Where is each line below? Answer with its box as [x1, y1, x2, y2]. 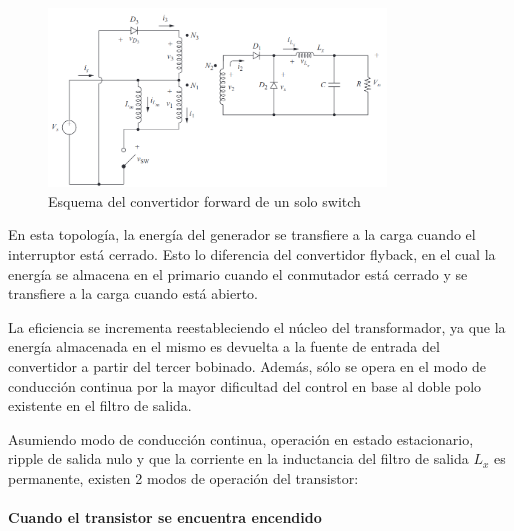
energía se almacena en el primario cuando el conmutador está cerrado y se [8, 263, 468, 284]
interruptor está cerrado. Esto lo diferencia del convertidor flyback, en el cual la [8, 244, 496, 265]
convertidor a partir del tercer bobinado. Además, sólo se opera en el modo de [8, 355, 487, 376]
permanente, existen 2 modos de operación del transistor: [8, 467, 359, 488]
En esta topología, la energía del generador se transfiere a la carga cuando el [8, 224, 476, 245]
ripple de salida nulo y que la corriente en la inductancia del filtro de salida [8, 448, 469, 469]
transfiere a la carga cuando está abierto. [8, 283, 258, 304]
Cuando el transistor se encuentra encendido [8, 507, 322, 528]
